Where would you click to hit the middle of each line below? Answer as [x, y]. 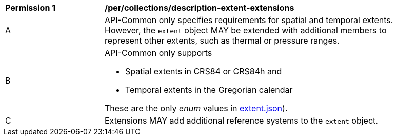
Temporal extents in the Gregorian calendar [209, 90]
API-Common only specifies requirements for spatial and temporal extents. [249, 20]
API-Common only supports [158, 53]
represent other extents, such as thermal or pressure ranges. [222, 41]
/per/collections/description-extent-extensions [200, 8]
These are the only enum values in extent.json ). [196, 108]
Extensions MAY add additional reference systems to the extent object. [241, 121]
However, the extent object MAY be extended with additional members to [246, 30]
